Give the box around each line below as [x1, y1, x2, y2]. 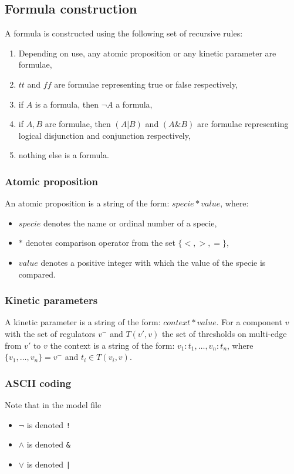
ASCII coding [5, 375, 72, 390]
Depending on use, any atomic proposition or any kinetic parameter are [18, 46, 276, 59]
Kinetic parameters [5, 293, 98, 308]
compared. [18, 268, 56, 280]
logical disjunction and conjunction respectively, [18, 129, 191, 141]
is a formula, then [35, 98, 99, 110]
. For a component [216, 316, 282, 328]
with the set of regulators [5, 327, 96, 339]
